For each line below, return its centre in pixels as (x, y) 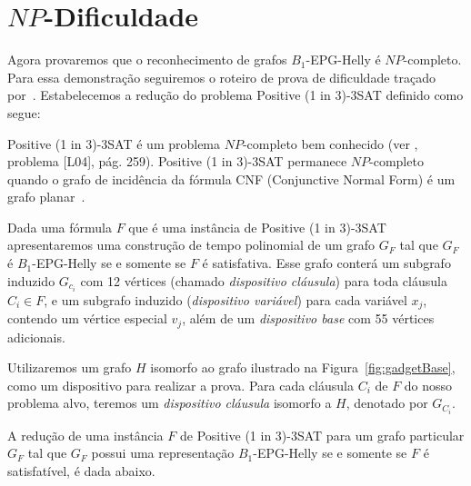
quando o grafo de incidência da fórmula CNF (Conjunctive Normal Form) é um (231, 179)
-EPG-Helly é (343, 60)
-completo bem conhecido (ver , (330, 143)
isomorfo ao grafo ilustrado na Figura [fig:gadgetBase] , (303, 367)
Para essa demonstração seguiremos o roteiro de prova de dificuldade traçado (221, 77)
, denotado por (387, 403)
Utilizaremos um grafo (70, 367)
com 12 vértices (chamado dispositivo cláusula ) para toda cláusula (264, 280)
